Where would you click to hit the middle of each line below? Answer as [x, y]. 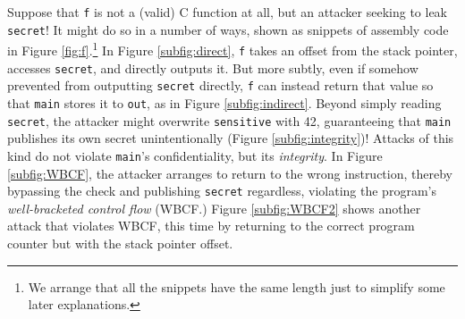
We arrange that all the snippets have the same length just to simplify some [237, 286]
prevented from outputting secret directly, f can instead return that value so [220, 85]
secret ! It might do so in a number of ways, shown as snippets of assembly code [228, 29]
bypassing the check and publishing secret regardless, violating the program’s [222, 191]
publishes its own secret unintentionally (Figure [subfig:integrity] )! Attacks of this [231, 138]
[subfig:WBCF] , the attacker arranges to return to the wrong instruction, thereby [230, 173]
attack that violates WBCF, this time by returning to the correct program [211, 226]
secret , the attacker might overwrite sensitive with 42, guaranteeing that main [229, 120]
